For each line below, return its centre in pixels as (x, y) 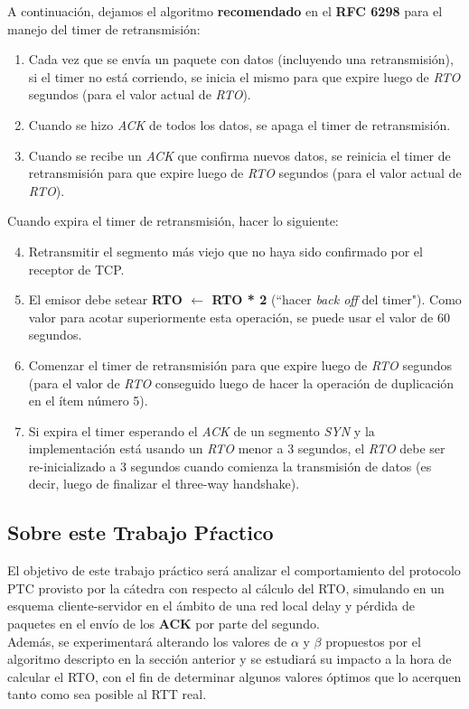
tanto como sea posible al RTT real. (107, 694)
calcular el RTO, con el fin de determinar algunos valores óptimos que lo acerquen (234, 676)
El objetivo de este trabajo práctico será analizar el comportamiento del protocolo (234, 570)
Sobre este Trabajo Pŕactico (141, 532)
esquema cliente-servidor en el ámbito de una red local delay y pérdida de (211, 606)
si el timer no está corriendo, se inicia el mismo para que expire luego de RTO (244, 76)
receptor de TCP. (76, 269)
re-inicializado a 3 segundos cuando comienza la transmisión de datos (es (230, 466)
